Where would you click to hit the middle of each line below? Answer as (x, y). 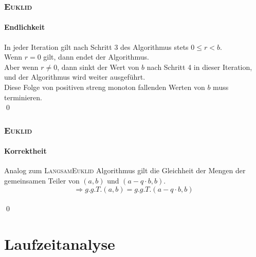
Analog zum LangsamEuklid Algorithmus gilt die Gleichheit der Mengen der (125, 170)
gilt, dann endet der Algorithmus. (96, 57)
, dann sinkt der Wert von (98, 67)
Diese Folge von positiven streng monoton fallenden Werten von (105, 87)
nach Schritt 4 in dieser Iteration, (199, 67)
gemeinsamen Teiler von (42, 181)
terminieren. (23, 97)
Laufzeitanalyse (60, 244)
